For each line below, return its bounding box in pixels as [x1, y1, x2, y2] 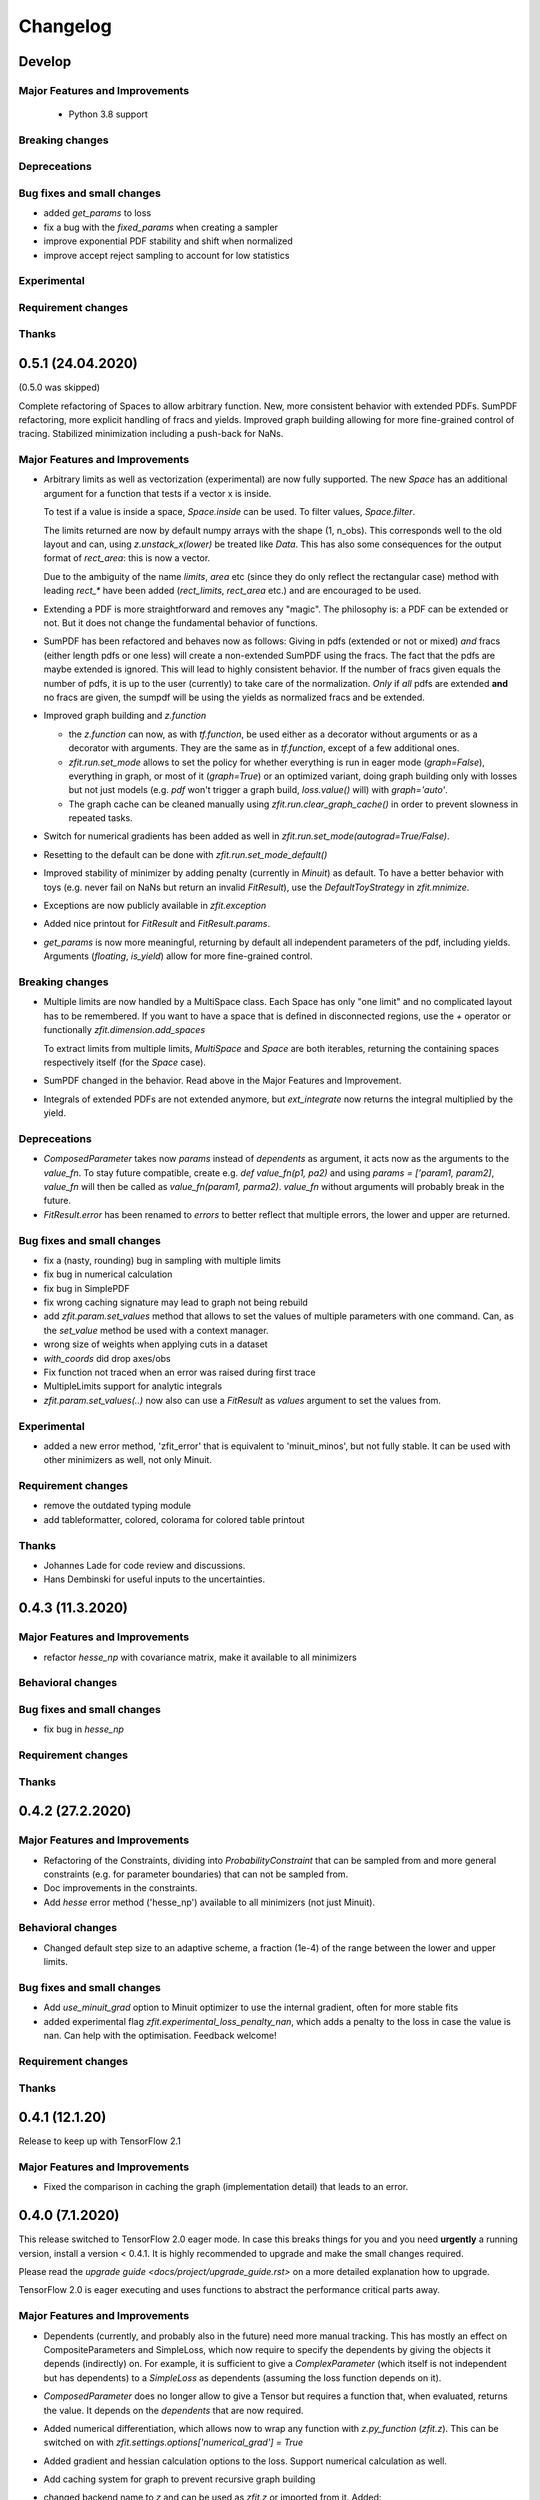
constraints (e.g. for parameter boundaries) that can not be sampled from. [43, 1868, 349, 1880]
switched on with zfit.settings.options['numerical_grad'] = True [43, 2436, 304, 2449]
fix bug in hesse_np [43, 1723, 125, 1735]
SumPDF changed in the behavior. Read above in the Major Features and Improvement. [43, 1075, 402, 1087]
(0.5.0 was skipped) [18, 381, 100, 394]
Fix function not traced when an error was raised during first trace [43, 1366, 316, 1379]
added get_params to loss [43, 207, 152, 219]
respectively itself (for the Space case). [43, 1056, 207, 1068]
